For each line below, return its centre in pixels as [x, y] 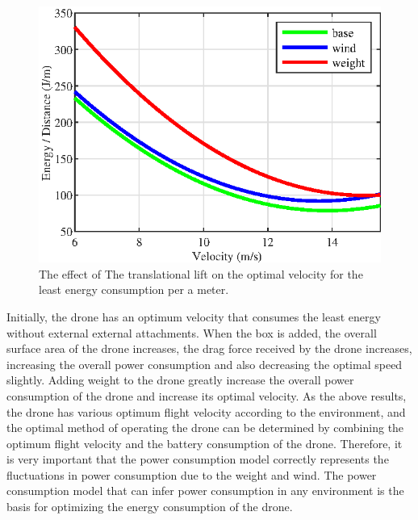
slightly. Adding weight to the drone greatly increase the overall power [180, 380]
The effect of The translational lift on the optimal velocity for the [201, 273]
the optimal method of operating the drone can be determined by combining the [205, 428]
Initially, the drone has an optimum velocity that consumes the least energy [194, 316]
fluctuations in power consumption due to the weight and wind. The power [192, 474]
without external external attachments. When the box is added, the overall [192, 332]
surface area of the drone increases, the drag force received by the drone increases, [209, 348]
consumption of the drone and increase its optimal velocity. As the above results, [207, 395]
